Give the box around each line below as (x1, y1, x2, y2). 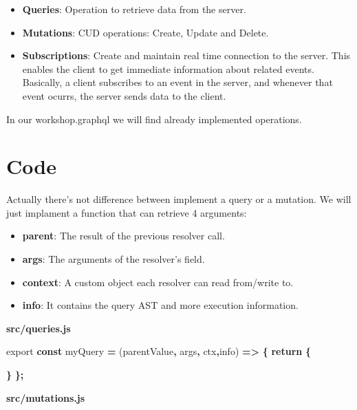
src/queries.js (6, 321, 71, 335)
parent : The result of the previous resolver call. (22, 228, 225, 243)
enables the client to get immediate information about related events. (22, 61, 314, 76)
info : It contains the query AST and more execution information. (22, 298, 299, 312)
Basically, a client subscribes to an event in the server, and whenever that (22, 75, 333, 89)
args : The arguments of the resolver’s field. (22, 252, 205, 266)
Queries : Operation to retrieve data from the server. (22, 2, 246, 16)
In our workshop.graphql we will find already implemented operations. (6, 111, 302, 126)
